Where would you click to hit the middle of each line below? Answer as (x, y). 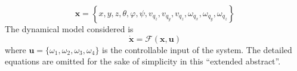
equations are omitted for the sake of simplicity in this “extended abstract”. (143, 61)
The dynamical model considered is (69, 29)
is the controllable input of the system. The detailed (197, 49)
